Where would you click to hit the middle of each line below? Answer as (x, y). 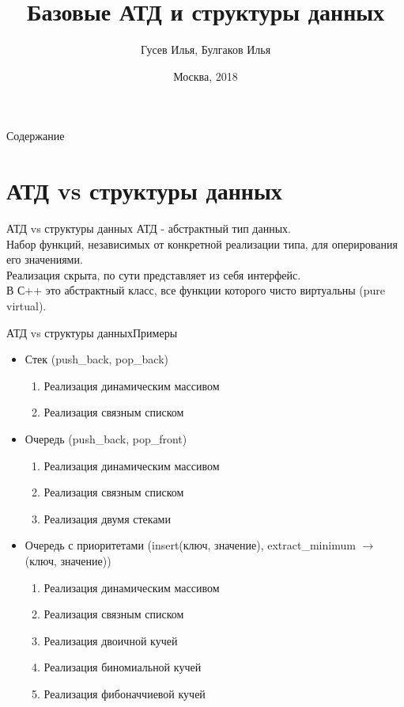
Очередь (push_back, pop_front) (106, 438)
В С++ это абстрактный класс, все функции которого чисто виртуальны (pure (196, 290)
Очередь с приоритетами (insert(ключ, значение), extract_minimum (190, 545)
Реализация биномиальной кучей (123, 667)
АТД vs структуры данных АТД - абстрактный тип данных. (149, 228)
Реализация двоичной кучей (111, 640)
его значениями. (45, 259)
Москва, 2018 (206, 76)
